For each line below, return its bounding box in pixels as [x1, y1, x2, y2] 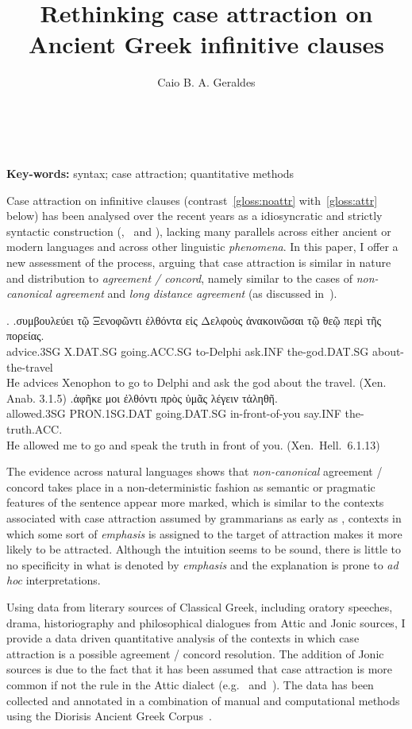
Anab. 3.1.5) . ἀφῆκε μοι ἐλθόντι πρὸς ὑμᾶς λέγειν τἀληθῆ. [6, 389, 278, 406]
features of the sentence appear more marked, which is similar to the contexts [6, 494, 384, 511]
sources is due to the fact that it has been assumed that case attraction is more [6, 661, 392, 677]
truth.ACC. [6, 421, 63, 437]
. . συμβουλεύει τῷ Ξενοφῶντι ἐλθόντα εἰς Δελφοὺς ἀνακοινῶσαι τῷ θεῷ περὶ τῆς [6, 311, 382, 328]
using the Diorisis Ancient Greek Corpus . [6, 708, 212, 724]
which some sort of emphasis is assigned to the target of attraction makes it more [6, 525, 402, 542]
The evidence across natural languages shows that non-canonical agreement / [6, 463, 383, 480]
